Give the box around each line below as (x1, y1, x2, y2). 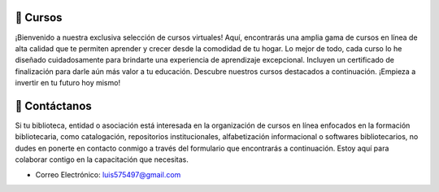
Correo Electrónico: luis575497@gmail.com (35, 169, 181, 179)
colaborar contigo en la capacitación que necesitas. (15, 155, 189, 164)
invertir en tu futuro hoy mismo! (15, 78, 121, 88)
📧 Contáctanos (15, 98, 93, 113)
